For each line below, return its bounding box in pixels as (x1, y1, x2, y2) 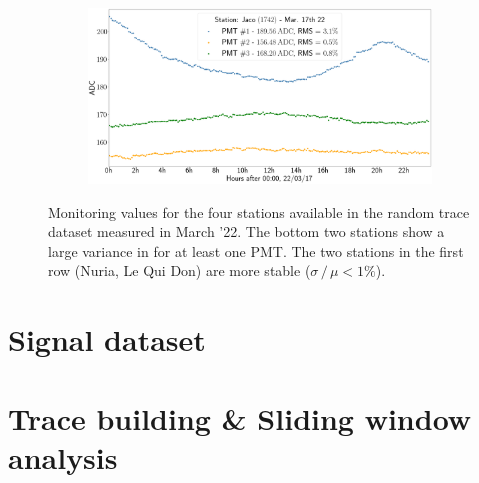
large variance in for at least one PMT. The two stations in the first (48, 240, 464, 261)
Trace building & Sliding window (8, 397, 472, 438)
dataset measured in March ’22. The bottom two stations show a (48, 221, 445, 242)
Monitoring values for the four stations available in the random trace (48, 201, 470, 222)
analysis (8, 436, 118, 477)
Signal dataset (8, 319, 206, 360)
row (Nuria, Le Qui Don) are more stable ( (48, 260, 311, 281)
